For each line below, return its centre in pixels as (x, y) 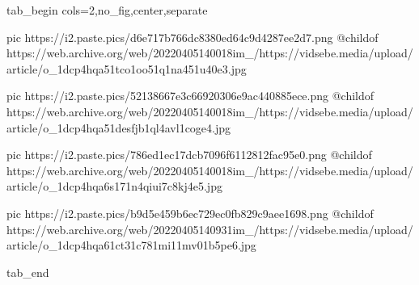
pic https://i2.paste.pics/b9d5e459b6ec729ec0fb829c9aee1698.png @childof (190, 213)
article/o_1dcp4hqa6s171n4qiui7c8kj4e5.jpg (114, 186)
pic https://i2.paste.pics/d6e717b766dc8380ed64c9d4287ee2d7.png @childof (193, 37)
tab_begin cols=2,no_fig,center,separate (107, 10)
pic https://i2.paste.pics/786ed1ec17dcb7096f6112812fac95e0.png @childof (189, 155)
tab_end (28, 272)
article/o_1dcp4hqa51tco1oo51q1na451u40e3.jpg (127, 68)
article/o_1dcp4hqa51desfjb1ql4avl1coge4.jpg (119, 127)
